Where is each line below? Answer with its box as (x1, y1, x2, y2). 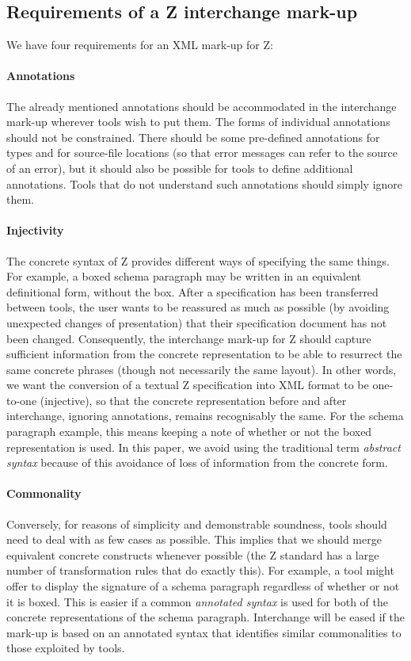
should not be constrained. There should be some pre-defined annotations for (6, 128, 380, 145)
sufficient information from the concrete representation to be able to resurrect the (6, 346, 402, 362)
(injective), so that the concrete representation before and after (40, 392, 347, 408)
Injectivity (6, 222, 64, 239)
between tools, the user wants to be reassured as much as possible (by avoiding (6, 299, 390, 315)
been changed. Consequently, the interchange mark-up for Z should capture (6, 330, 371, 346)
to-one (6, 392, 37, 408)
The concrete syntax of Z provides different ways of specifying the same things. (6, 252, 390, 269)
